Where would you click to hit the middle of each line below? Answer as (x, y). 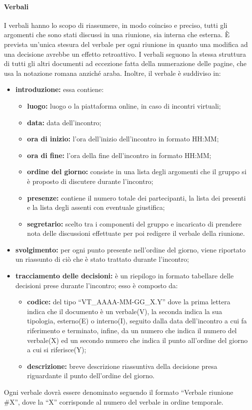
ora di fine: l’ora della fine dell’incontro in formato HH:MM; (119, 155)
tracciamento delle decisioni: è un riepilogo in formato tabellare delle (125, 276)
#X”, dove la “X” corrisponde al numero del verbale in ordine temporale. (114, 401)
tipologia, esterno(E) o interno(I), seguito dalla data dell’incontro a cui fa (137, 321)
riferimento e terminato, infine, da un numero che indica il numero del (132, 330)
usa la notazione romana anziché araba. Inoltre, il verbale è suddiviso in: (113, 73)
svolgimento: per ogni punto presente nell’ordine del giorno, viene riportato (130, 249)
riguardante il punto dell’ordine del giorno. (91, 376)
